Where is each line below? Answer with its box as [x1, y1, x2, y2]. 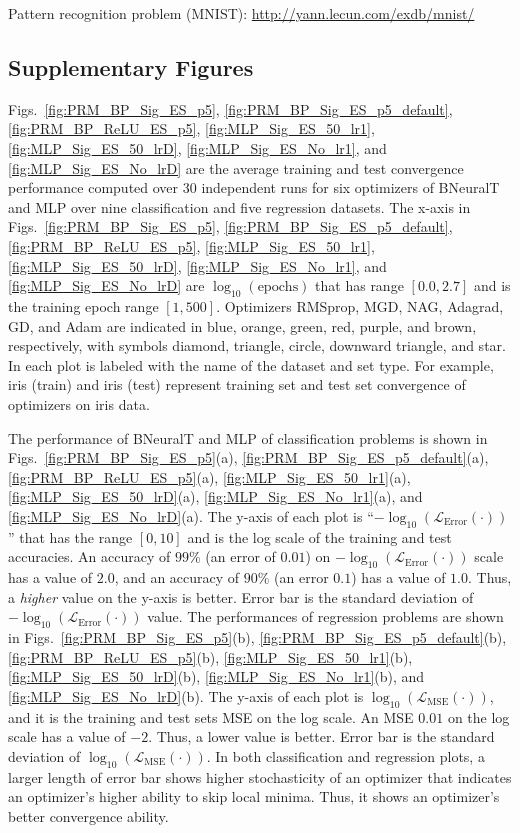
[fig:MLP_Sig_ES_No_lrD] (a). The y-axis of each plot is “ [8, 505, 374, 526]
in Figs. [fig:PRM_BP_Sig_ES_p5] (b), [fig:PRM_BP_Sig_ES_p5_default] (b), [8, 627, 507, 648]
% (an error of [188, 546, 276, 567]
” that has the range [8, 526, 133, 547]
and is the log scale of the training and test [187, 526, 452, 547]
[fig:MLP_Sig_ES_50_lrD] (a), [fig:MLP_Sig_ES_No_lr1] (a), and [8, 486, 423, 507]
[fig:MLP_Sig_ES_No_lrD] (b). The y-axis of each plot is [8, 685, 364, 706]
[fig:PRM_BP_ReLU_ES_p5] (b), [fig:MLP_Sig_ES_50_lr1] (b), [8, 646, 413, 667]
